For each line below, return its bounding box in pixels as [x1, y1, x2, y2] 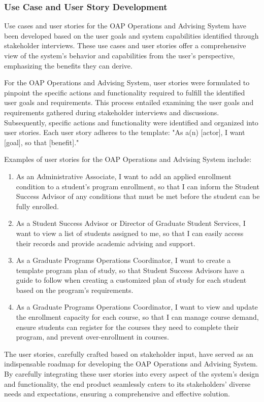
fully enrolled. [16, 200, 59, 211]
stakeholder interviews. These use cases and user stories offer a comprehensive [4, 40, 246, 51]
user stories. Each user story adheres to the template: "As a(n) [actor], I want [4, 127, 245, 138]
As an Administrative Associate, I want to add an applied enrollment [16, 171, 232, 181]
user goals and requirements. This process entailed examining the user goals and [4, 97, 254, 108]
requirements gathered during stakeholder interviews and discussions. [4, 107, 219, 117]
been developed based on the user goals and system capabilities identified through [4, 30, 259, 41]
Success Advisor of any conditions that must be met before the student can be [16, 191, 260, 202]
